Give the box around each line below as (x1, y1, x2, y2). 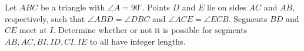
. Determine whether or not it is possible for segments (53, 24, 248, 36)
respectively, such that (5, 12, 85, 24)
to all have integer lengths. (89, 35, 186, 47)
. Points (142, 1, 170, 13)
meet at (19, 24, 47, 36)
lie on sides (206, 1, 246, 13)
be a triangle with (40, 1, 105, 13)
